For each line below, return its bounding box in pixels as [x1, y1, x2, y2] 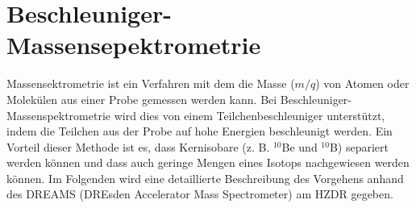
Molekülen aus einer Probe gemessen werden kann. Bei [6, 90, 277, 107]
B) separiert [329, 138, 389, 155]
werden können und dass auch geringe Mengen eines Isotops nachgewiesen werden [6, 154, 410, 171]
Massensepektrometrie [6, 28, 261, 61]
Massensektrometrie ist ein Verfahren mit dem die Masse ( [6, 75, 295, 92]
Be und [281, 138, 318, 155]
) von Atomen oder [315, 75, 410, 92]
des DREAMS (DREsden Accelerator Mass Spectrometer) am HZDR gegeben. [6, 185, 393, 202]
